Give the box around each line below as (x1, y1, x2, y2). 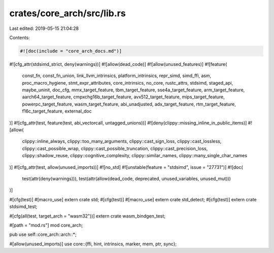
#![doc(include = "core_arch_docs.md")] (20, 48, 122, 54)
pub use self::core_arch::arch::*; (9, 231, 77, 238)
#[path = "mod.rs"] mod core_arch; (9, 222, 83, 228)
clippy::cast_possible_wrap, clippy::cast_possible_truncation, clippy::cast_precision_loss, (22, 145, 208, 152)
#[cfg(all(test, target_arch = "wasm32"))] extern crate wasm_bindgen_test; (9, 213, 166, 219)
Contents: (9, 34, 30, 41)
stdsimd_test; (9, 203, 38, 210)
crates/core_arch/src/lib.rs (9, 8, 126, 19)
